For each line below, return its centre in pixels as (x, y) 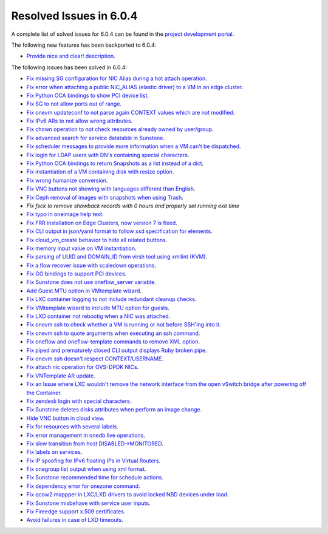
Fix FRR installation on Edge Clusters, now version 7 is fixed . (102, 223)
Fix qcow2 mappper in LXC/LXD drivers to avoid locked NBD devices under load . (128, 495)
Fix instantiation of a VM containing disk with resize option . (100, 172)
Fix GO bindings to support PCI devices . (77, 274)
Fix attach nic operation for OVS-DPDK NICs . (83, 367)
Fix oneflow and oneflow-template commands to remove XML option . (113, 342)
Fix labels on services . (54, 452)
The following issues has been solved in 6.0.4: (69, 67)
